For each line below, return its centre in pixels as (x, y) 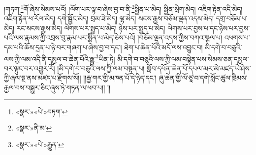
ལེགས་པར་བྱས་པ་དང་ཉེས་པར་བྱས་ (209, 28)
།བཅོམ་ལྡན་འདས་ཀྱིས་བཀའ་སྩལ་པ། (180, 38)
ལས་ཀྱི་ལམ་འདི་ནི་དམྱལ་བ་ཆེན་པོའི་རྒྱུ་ (50, 59)
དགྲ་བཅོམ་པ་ (232, 18)
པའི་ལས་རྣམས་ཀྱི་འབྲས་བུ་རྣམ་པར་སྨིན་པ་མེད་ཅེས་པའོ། (70, 38)
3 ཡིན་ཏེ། (105, 58)
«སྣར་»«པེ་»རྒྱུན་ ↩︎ (40, 144)
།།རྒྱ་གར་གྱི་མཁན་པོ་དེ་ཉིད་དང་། (120, 78)
